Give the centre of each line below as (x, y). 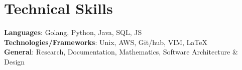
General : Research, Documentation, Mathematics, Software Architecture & (121, 52)
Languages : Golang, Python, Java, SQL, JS (73, 32)
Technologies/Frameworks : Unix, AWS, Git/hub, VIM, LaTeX (106, 42)
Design (15, 61)
